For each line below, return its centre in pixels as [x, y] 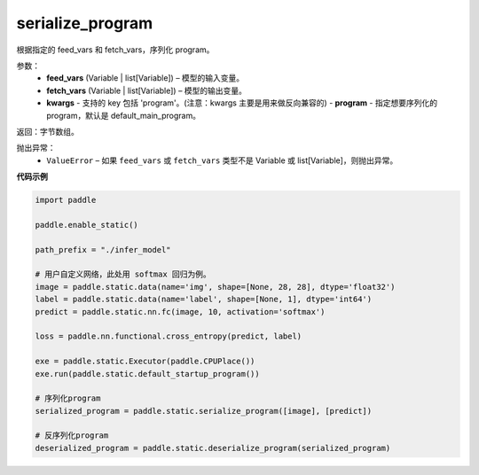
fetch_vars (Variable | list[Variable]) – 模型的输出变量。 [147, 90]
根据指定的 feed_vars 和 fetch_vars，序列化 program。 [115, 50]
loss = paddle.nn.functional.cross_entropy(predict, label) [169, 336]
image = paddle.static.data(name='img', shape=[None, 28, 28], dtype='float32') [215, 287]
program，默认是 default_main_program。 [124, 115]
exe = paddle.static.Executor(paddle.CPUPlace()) [145, 362]
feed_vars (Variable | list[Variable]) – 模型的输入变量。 [145, 78]
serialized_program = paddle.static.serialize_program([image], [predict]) [204, 411]
